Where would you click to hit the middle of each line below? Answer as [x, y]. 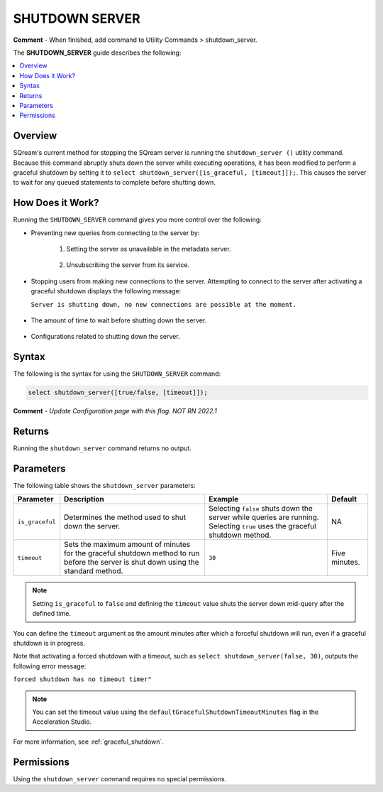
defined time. [51, 614]
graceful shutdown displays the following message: [106, 291]
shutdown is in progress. [49, 644]
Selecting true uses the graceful [262, 526]
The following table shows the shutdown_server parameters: [105, 486]
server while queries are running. [264, 517]
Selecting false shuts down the [261, 509]
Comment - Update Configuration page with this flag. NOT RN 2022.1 [115, 411]
